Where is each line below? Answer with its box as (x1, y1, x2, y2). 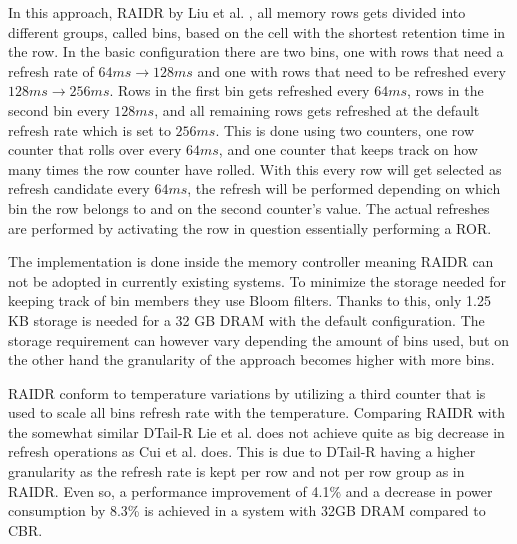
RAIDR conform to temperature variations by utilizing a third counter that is (8, 382, 486, 403)
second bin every (8, 99, 110, 120)
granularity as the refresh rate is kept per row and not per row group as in (8, 461, 465, 482)
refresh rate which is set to (8, 119, 171, 140)
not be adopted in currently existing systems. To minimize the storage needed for (8, 270, 506, 291)
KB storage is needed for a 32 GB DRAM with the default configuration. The (8, 309, 485, 330)
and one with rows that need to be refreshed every (197, 60, 506, 81)
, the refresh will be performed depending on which (187, 178, 501, 199)
